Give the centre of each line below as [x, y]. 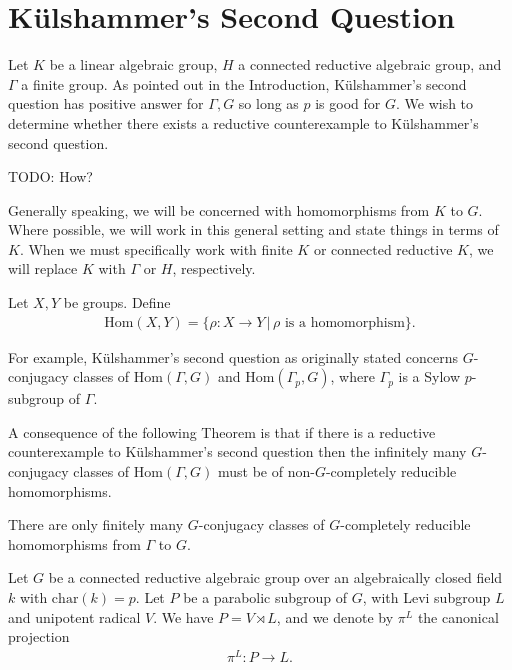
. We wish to [434, 103]
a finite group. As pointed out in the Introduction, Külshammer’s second [244, 83]
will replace [43, 268]
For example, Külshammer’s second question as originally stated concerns [233, 356]
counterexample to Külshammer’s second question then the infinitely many [237, 451]
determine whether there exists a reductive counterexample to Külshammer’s [243, 122]
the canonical [458, 616]
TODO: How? [50, 176]
